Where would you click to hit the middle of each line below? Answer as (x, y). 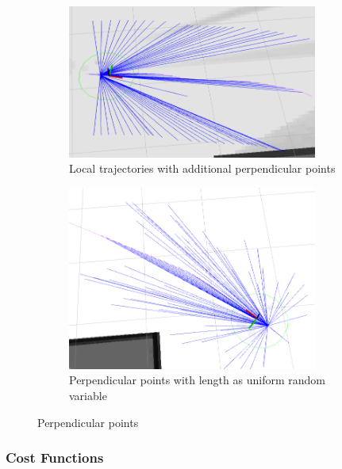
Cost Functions (55, 458)
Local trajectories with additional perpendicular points (202, 168)
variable (88, 395)
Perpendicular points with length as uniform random (197, 380)
